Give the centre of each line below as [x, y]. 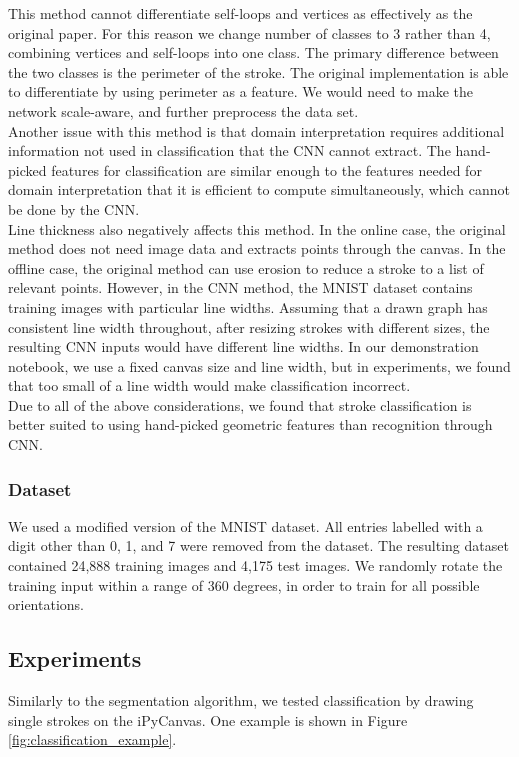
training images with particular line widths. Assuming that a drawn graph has [248, 306]
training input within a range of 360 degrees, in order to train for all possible [244, 584]
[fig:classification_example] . [92, 739]
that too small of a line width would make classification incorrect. [209, 385]
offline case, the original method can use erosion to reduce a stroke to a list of [246, 267]
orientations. [46, 604]
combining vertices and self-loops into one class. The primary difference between [253, 52]
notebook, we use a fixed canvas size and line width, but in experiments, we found [259, 365]
